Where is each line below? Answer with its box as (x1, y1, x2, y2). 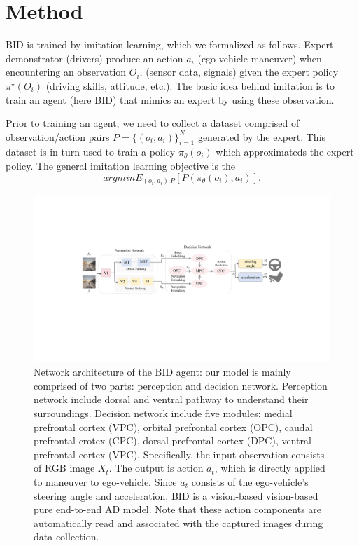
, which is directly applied (214, 460, 325, 475)
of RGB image (34, 460, 95, 475)
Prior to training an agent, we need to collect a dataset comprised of (6, 116, 300, 130)
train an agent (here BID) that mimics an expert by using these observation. (6, 92, 335, 107)
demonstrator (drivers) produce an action (6, 50, 183, 65)
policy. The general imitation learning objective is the (6, 158, 236, 173)
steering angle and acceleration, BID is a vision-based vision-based (34, 488, 318, 503)
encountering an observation (6, 64, 127, 79)
